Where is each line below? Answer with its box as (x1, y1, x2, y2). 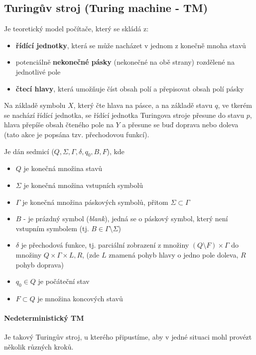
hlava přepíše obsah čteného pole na (4, 119, 114, 130)
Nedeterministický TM (4, 313, 84, 323)
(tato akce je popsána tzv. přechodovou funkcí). (4, 129, 149, 139)
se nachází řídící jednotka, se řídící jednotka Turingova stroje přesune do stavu (4, 109, 245, 120)
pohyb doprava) (15, 259, 64, 269)
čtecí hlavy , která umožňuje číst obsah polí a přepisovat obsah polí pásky (15, 83, 244, 93)
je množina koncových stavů (37, 293, 123, 303)
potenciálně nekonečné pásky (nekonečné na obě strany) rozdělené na (15, 57, 235, 67)
